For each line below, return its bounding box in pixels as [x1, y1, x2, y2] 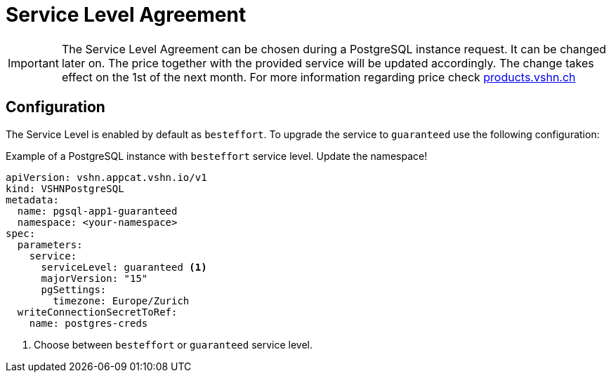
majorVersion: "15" [41, 272, 148, 284]
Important [8, 55, 59, 70]
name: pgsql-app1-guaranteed [17, 205, 178, 217]
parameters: [17, 238, 83, 250]
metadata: [6, 194, 59, 205]
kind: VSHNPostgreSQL [6, 182, 124, 194]
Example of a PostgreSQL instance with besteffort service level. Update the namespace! [6, 149, 428, 162]
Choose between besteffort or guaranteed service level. [34, 338, 313, 351]
